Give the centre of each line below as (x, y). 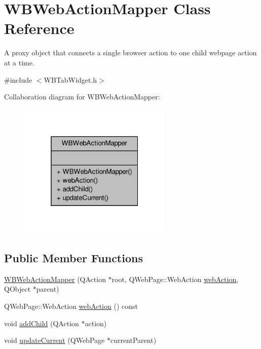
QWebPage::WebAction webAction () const (71, 306)
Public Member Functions (73, 258)
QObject (17, 289)
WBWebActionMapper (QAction (55, 279)
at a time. (19, 62)
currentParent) (133, 340)
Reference (39, 28)
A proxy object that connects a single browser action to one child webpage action (130, 53)
